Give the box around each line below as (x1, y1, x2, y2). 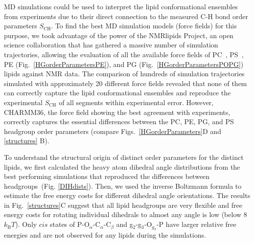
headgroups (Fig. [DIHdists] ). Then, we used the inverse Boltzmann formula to (4, 180, 242, 191)
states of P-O (49, 219, 90, 229)
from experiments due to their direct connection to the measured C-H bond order (4, 11, 248, 21)
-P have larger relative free (156, 219, 236, 229)
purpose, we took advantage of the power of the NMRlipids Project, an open (4, 30, 233, 40)
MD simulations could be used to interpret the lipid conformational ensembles (4, 1, 238, 11)
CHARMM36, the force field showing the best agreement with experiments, (4, 107, 231, 117)
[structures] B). (4, 135, 49, 146)
